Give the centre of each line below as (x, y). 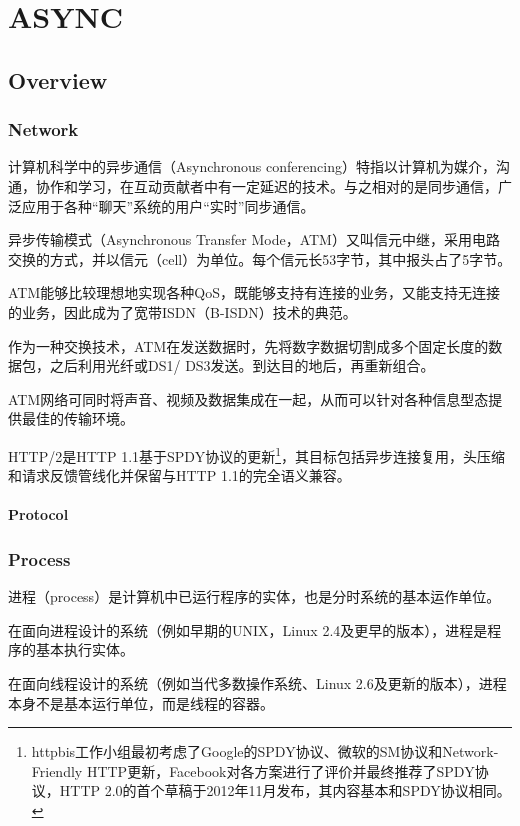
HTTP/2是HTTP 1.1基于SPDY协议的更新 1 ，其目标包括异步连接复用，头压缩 (257, 454)
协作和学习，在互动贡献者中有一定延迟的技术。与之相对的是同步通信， (266, 185)
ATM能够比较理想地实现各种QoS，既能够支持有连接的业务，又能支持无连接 (254, 292)
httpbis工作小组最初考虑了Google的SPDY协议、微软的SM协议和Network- (265, 751)
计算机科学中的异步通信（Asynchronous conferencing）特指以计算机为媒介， (252, 166)
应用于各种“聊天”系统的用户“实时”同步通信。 (168, 205)
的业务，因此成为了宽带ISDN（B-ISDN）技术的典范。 (182, 311)
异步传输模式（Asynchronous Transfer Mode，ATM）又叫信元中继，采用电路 (254, 239)
